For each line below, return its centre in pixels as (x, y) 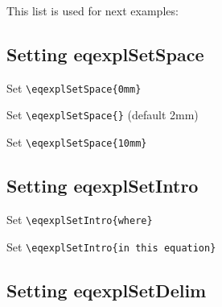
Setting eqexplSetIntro (103, 186)
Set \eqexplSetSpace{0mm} (74, 87)
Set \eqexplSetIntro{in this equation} (111, 246)
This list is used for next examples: (92, 10)
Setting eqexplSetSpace (105, 54)
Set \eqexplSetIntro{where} (80, 219)
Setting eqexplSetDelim (107, 290)
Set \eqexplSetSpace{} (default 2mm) (103, 115)
